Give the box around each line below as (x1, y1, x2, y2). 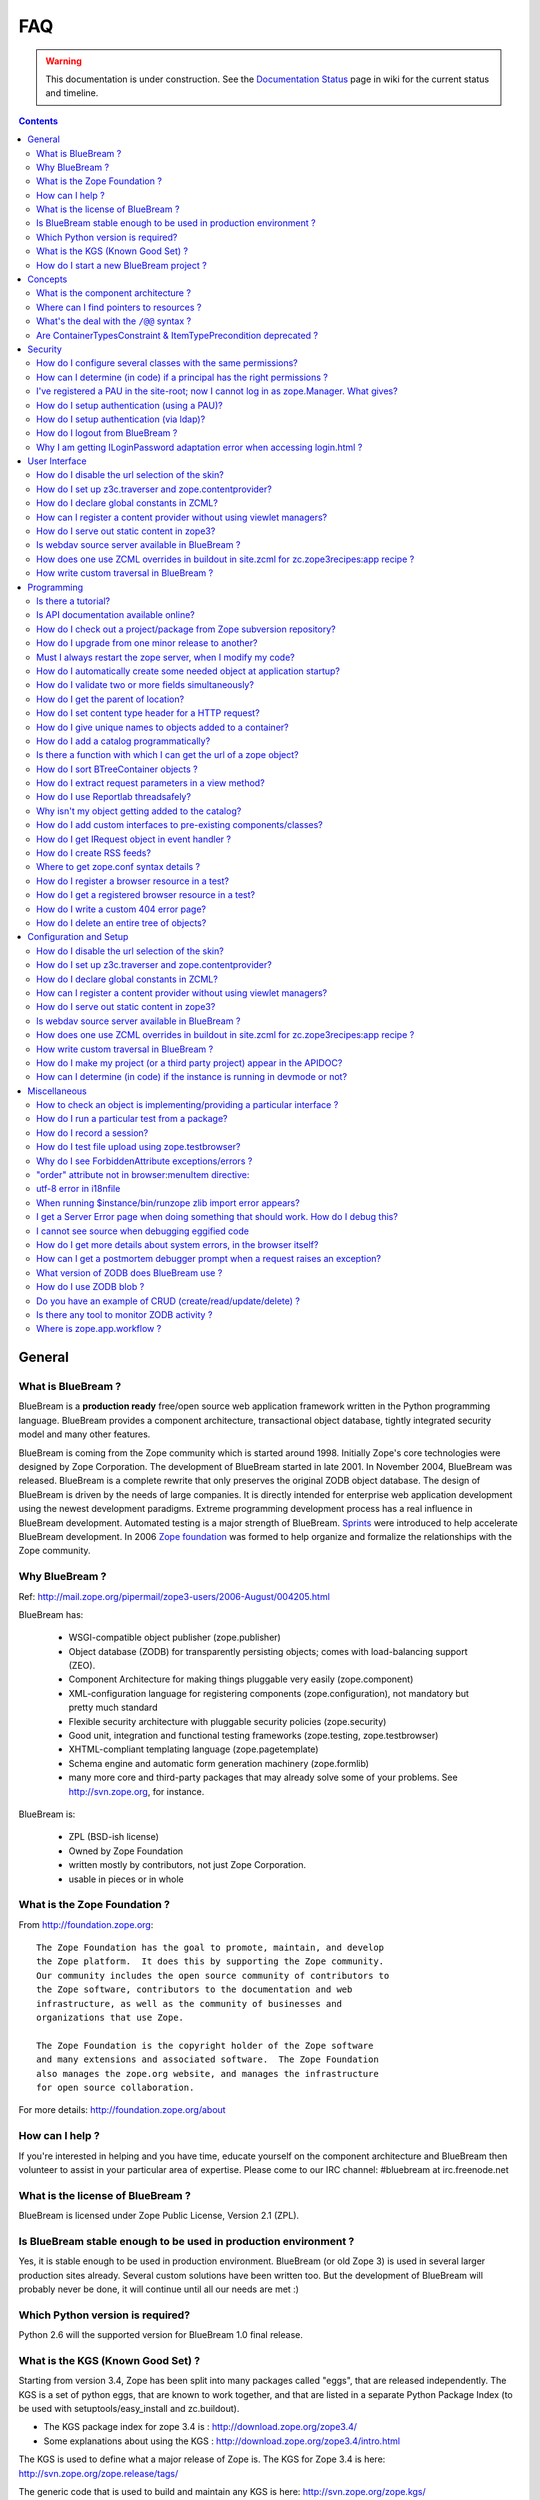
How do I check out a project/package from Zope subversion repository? (36, 623, 336, 635)
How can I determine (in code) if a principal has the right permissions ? (36, 371, 329, 383)
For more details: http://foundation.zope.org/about (18, 2104, 226, 2116)
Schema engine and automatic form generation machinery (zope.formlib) (68, 1757, 370, 1769)
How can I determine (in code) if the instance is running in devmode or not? (36, 1071, 348, 1083)
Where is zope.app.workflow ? (36, 1323, 162, 1335)
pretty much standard (68, 1701, 158, 1714)
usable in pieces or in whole (68, 1873, 184, 1885)
